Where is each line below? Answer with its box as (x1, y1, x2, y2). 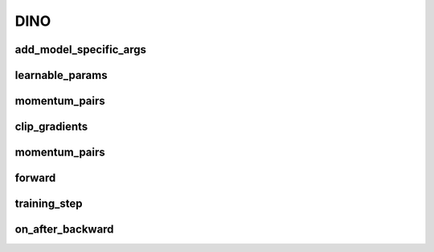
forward (14, 171, 56, 185)
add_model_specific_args (14, 43, 147, 56)
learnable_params (14, 68, 108, 82)
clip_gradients (14, 120, 88, 134)
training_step (14, 197, 83, 211)
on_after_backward (14, 222, 114, 237)
